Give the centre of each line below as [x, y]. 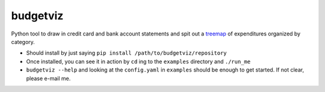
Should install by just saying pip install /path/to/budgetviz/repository [126, 53]
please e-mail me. [48, 78]
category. [23, 41]
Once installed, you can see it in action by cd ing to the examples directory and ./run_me [138, 61]
